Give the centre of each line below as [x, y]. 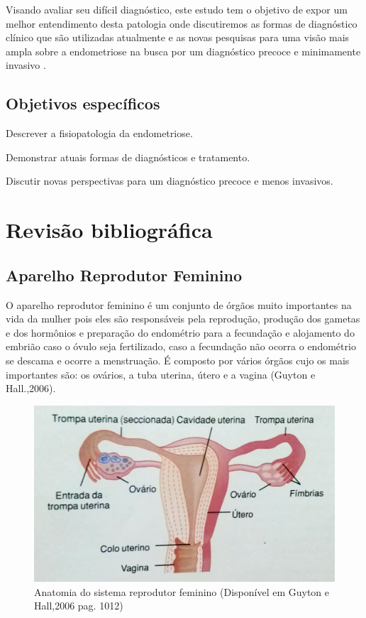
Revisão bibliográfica [109, 230]
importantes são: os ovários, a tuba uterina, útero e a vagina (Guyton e [161, 374]
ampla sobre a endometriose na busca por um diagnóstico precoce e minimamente [183, 51]
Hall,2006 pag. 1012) [79, 606]
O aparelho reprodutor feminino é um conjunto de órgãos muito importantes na [179, 304]
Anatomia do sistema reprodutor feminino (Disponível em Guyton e [182, 591]
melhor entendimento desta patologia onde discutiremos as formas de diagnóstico [182, 23]
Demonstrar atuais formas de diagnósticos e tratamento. [128, 157]
